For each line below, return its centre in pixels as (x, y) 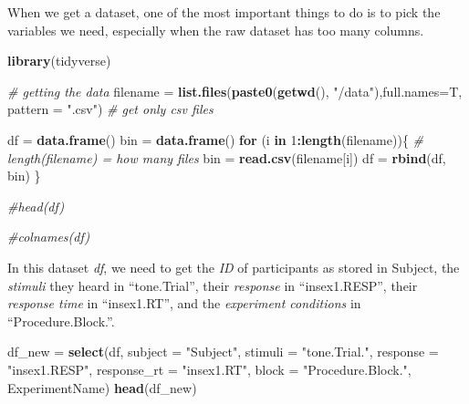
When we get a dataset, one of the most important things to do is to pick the (224, 12)
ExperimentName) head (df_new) (102, 387)
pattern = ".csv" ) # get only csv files (110, 109)
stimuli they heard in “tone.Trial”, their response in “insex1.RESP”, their (213, 285)
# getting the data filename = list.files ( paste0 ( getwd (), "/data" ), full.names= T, (235, 91)
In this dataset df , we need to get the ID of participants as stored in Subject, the (234, 267)
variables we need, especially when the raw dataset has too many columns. (216, 30)
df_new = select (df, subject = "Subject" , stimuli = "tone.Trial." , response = (223, 352)
